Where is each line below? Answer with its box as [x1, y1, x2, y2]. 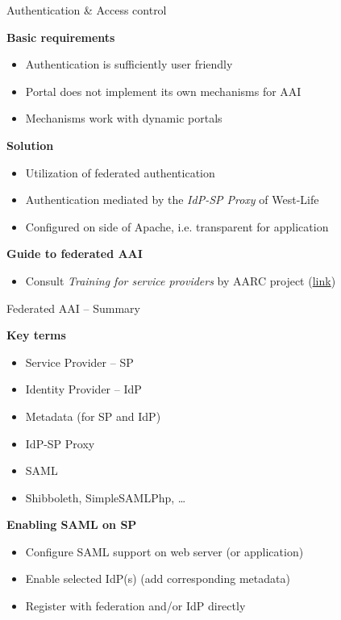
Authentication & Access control [6, 2, 167, 18]
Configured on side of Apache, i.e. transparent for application [25, 218, 329, 235]
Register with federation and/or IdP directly [25, 597, 246, 614]
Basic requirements [6, 28, 115, 45]
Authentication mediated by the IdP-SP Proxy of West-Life [25, 191, 319, 208]
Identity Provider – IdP [25, 381, 142, 397]
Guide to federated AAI [6, 245, 143, 262]
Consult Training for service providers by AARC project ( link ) [25, 272, 336, 289]
